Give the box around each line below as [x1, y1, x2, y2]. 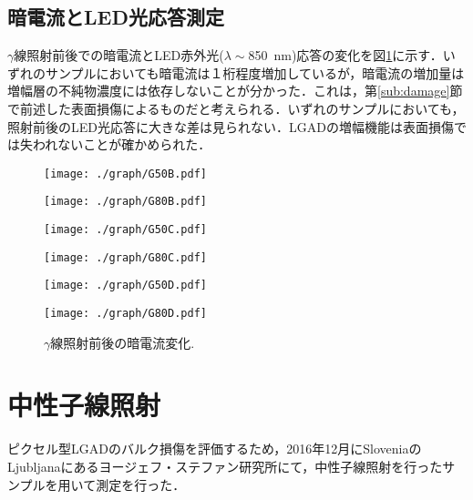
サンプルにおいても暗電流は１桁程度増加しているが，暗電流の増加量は [45, 63, 465, 82]
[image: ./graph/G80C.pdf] [44, 250, 207, 264]
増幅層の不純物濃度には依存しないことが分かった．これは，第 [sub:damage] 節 [7, 81, 463, 100]
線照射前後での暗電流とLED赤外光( [14, 46, 224, 65]
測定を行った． [96, 474, 186, 494]
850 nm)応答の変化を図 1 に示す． [248, 46, 443, 65]
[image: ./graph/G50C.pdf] [44, 223, 207, 237]
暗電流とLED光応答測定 [7, 3, 224, 31]
